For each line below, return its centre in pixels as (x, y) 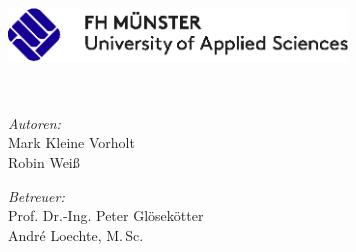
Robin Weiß (44, 162)
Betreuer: (36, 195)
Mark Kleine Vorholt (71, 142)
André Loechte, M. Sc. (76, 234)
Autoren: (34, 122)
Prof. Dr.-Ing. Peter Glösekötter (106, 215)
